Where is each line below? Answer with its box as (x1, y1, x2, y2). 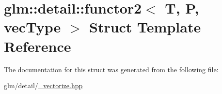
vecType (4, 17, 61, 37)
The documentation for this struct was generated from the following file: (4, 64, 219, 74)
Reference (4, 36, 71, 56)
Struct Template (89, 17, 201, 37)
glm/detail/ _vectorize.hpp (4, 80, 83, 91)
